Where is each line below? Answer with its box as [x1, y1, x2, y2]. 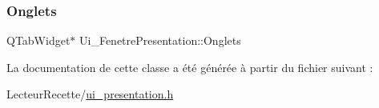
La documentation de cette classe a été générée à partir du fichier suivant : [6, 58, 373, 75]
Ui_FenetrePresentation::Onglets [79, 32, 241, 49]
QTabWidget [6, 32, 71, 49]
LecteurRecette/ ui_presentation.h [6, 86, 174, 102]
